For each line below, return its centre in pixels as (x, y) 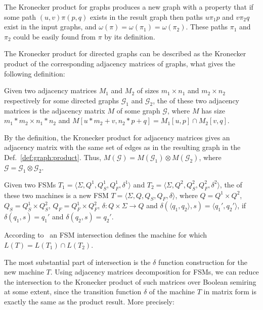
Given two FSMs (30, 184)
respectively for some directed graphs (62, 100)
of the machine (172, 292)
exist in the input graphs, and (50, 27)
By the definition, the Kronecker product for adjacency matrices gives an (117, 137)
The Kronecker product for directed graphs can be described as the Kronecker (125, 53)
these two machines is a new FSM (56, 195)
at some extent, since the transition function (73, 292)
